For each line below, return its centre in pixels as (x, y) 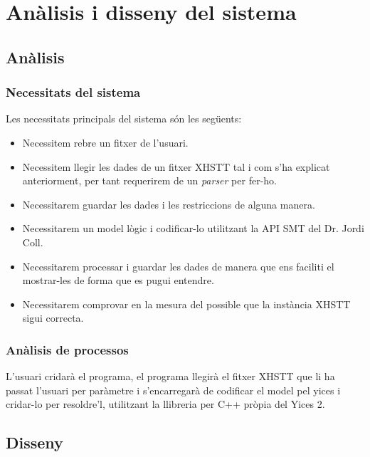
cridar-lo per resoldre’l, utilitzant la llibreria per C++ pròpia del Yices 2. (165, 404)
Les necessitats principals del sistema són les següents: (124, 119)
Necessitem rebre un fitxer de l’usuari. (105, 142)
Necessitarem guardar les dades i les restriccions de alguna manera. (169, 204)
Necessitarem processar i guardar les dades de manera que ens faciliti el (178, 266)
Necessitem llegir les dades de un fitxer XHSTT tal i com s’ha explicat (176, 166)
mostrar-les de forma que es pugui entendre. (118, 280)
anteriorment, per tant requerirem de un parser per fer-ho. (149, 180)
